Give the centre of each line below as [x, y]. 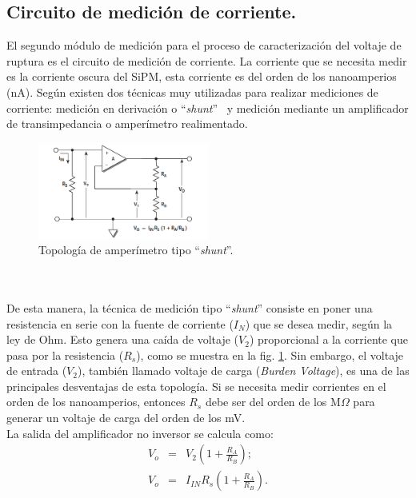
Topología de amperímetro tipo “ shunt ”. [136, 250]
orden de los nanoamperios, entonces [96, 402]
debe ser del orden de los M [273, 402]
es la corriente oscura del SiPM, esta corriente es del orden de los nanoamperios [202, 76]
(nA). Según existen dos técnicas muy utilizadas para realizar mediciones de [192, 92]
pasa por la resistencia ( [65, 355]
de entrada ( [37, 371]
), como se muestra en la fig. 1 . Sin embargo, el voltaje [270, 355]
